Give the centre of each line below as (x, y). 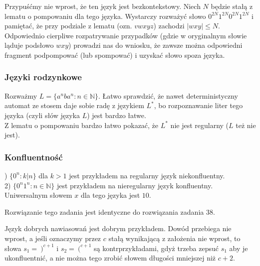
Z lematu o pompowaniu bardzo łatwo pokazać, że (82, 125)
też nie (246, 125)
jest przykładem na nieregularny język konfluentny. (135, 185)
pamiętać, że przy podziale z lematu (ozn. (68, 26)
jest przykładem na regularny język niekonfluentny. (147, 175)
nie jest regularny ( (200, 125)
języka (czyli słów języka (42, 115)
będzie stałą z (232, 6)
